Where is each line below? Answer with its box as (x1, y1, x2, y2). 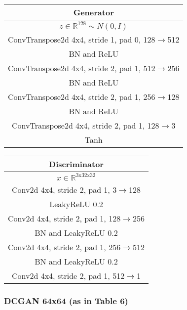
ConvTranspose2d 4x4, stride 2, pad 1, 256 (8, 91, 155, 102)
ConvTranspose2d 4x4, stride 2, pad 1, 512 (8, 62, 155, 74)
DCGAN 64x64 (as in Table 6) (4, 294, 128, 307)
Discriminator (49, 158, 104, 170)
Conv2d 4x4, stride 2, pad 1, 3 (12, 184, 117, 195)
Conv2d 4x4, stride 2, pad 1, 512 (12, 270, 125, 281)
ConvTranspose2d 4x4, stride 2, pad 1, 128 (12, 120, 159, 131)
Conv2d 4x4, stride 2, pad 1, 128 (8, 213, 121, 224)
